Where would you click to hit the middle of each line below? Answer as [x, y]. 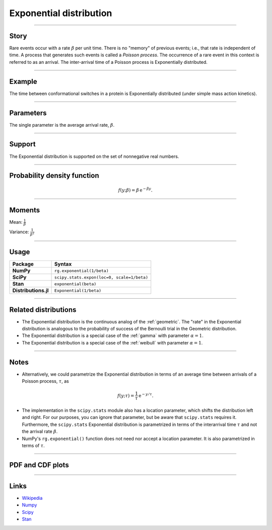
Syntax [63, 264]
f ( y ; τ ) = [126, 395]
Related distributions [43, 310]
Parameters [28, 113]
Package [23, 264]
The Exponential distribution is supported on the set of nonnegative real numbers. [94, 156]
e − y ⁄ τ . [146, 395]
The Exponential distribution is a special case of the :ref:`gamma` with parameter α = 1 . [113, 336]
